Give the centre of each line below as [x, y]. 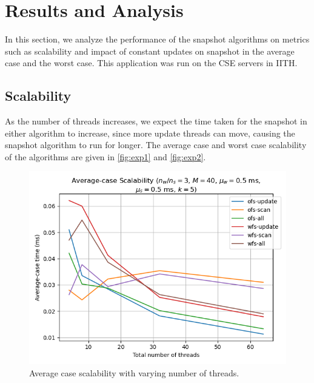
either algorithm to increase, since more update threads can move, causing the [150, 133]
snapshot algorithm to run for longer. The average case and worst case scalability [156, 145]
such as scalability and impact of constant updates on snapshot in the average [150, 51]
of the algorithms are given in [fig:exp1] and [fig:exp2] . [105, 156]
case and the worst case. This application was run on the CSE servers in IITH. [151, 63]
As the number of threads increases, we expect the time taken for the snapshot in [156, 121]
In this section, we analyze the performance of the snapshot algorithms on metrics [157, 39]
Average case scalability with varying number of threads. [134, 373]
